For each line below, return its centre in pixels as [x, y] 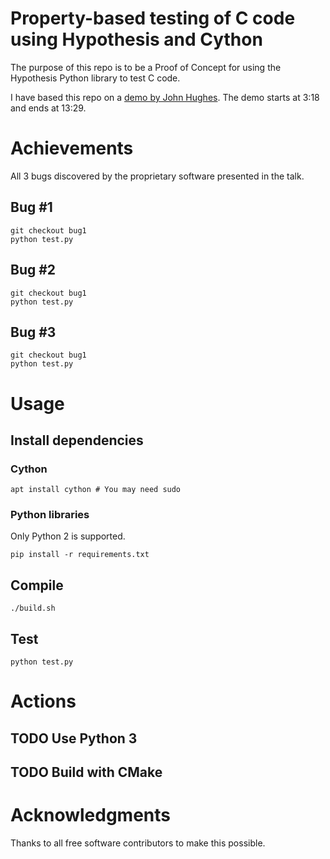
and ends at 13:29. [48, 108]
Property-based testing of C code [153, 18]
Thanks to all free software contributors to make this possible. [138, 843]
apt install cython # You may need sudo [96, 490]
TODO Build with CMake [86, 772]
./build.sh [33, 608]
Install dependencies [77, 440]
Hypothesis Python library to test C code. [95, 78]
